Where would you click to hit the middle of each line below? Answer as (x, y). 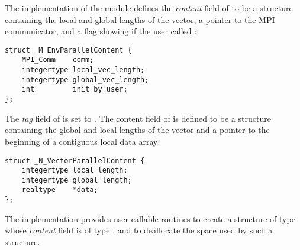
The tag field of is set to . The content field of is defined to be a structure (138, 118)
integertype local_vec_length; (83, 70)
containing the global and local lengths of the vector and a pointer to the (137, 130)
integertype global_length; (77, 180)
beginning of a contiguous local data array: (83, 141)
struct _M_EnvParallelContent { (68, 50)
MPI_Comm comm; (58, 60)
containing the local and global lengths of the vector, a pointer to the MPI (140, 19)
